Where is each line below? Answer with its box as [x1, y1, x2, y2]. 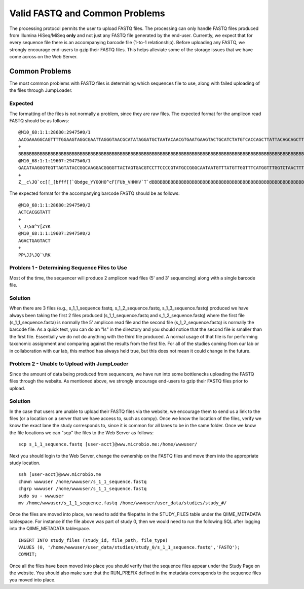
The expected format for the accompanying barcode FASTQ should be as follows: [9, 190, 180, 196]
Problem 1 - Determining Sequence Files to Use [9, 264, 127, 271]
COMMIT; [18, 551, 37, 558]
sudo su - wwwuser [18, 493, 64, 499]
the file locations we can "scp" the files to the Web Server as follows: [9, 429, 154, 436]
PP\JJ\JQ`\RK [18, 252, 51, 258]
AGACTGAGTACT [18, 237, 51, 244]
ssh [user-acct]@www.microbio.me [18, 472, 101, 477]
